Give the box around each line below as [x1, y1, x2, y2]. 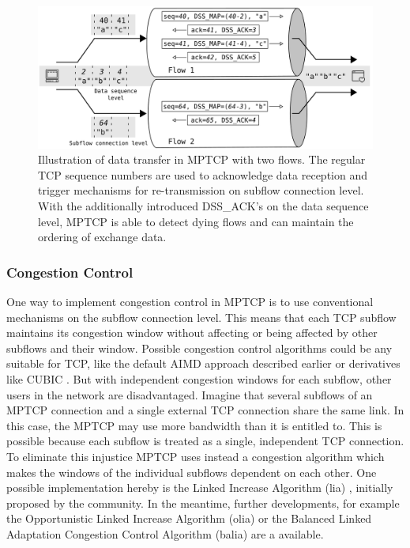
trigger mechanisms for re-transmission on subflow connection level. [38, 182, 364, 198]
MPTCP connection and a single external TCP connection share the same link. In [6, 402, 404, 418]
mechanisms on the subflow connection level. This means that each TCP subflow [6, 308, 397, 325]
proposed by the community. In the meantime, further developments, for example [6, 494, 400, 511]
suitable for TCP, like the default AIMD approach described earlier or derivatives [6, 355, 401, 372]
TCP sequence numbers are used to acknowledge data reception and [38, 166, 368, 183]
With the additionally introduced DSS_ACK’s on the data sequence [38, 198, 369, 214]
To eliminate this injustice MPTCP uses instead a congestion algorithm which [6, 448, 385, 465]
